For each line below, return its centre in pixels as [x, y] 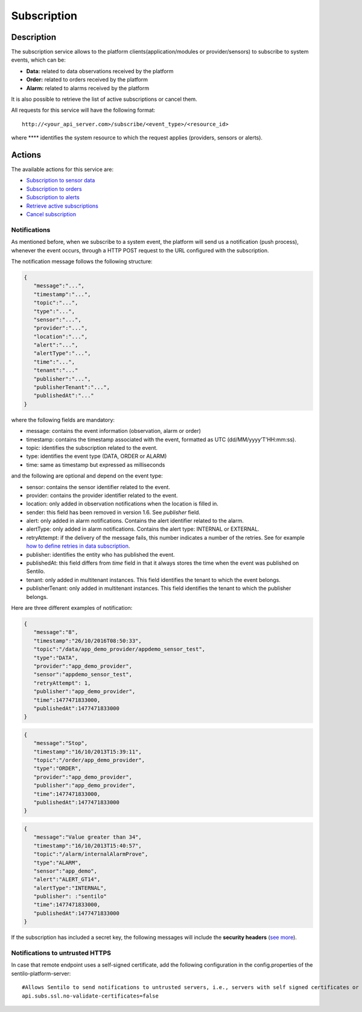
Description [34, 37]
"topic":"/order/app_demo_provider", [89, 760]
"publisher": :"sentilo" [70, 896]
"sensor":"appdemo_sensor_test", [83, 674]
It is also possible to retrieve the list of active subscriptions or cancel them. [104, 99]
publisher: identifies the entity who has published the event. [100, 554]
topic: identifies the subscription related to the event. [92, 447]
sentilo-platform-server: [41, 973]
